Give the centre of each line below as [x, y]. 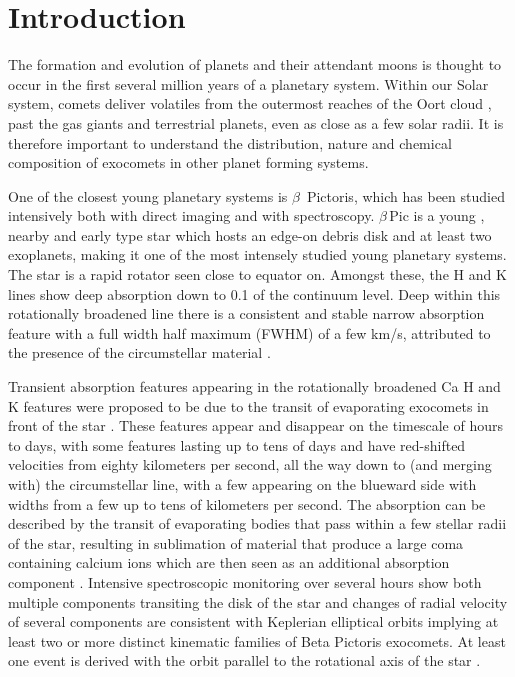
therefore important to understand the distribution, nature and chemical [230, 142]
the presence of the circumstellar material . [139, 352]
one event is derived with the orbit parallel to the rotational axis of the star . [244, 660]
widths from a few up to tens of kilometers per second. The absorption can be [247, 503]
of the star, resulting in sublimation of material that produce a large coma [236, 542]
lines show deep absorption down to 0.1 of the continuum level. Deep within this [254, 293]
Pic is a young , [437, 215]
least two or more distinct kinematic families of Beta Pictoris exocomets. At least [257, 640]
